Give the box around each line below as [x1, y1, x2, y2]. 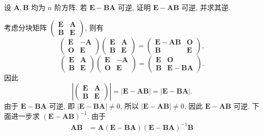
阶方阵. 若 [54, 2, 87, 12]
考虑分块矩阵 [4, 22, 47, 32]
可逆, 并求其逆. [181, 2, 231, 12]
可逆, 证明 [118, 2, 151, 12]
